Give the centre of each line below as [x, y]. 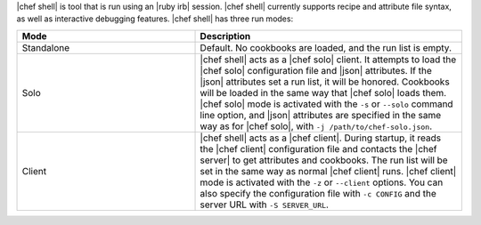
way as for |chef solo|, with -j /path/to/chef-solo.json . [316, 126]
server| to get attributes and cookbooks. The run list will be [324, 160]
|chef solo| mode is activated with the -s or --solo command [326, 104]
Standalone [46, 47]
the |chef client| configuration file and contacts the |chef [318, 149]
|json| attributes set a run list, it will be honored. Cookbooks [325, 82]
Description [225, 36]
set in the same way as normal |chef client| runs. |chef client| [328, 171]
